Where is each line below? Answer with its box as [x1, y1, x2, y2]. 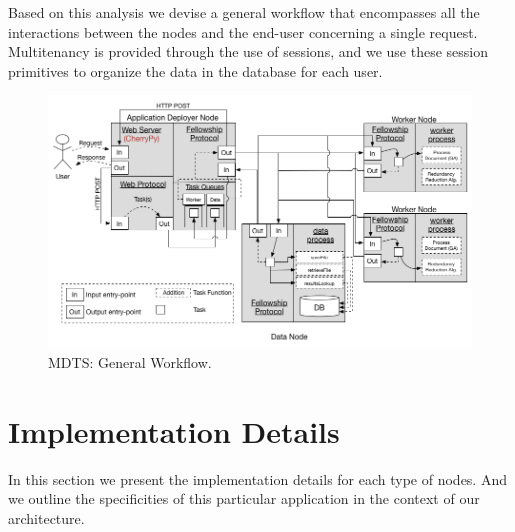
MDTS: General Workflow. [48, 351, 212, 372]
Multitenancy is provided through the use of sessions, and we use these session [8, 41, 489, 62]
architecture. [8, 507, 85, 528]
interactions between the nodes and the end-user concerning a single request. [8, 21, 478, 42]
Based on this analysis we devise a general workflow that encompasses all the [8, 2, 480, 22]
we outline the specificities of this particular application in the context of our [8, 488, 480, 509]
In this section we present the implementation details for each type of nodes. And [8, 468, 507, 489]
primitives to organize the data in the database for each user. [8, 60, 383, 81]
